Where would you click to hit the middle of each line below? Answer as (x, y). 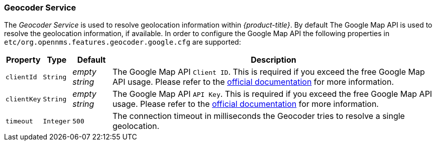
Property (23, 60)
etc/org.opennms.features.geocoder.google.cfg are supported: (123, 42)
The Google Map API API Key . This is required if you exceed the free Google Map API (272, 94)
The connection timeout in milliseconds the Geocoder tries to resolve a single (258, 116)
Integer (57, 121)
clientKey (23, 99)
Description (274, 60)
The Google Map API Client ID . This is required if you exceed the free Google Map (268, 72)
